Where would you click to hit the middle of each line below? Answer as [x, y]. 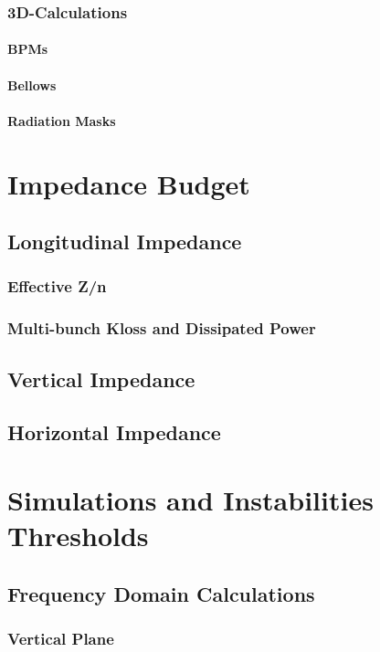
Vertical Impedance [101, 379]
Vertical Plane [61, 639]
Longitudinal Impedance [125, 242]
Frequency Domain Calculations [161, 593]
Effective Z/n [57, 286]
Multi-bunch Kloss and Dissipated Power [162, 328]
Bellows [32, 84]
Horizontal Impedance [114, 432]
